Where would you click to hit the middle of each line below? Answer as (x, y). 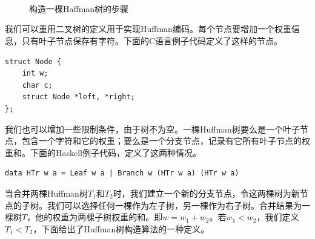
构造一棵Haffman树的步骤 (79, 8)
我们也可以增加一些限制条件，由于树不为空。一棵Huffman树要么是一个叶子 (152, 129)
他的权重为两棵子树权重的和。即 (99, 217)
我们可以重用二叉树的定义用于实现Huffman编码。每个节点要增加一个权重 (148, 29)
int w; (35, 74)
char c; (37, 85)
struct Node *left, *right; (78, 97)
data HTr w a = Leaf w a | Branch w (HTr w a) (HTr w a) (122, 173)
